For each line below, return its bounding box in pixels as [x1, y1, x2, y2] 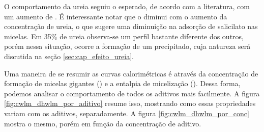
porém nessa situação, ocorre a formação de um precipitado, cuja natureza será [4, 41, 251, 51]
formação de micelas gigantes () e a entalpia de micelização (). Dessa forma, [4, 78, 241, 89]
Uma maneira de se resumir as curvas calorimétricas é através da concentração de [4, 68, 258, 78]
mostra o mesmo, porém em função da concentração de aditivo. [4, 118, 201, 128]
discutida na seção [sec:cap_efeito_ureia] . [4, 50, 134, 61]
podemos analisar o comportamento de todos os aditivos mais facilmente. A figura [4, 88, 260, 98]
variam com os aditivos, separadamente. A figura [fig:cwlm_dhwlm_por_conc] [4, 108, 249, 118]
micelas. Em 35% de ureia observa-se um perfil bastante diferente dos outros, [4, 31, 244, 41]
